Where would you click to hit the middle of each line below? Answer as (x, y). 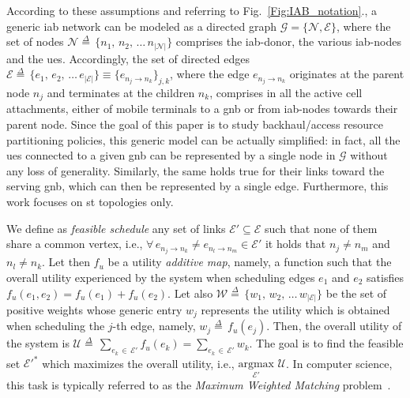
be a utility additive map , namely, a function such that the (250, 262)
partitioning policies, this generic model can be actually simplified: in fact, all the (203, 139)
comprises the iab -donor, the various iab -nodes (288, 41)
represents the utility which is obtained (295, 309)
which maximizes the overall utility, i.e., (138, 363)
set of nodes (35, 41)
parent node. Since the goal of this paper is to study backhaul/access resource (195, 124)
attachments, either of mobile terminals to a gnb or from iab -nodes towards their (202, 109)
